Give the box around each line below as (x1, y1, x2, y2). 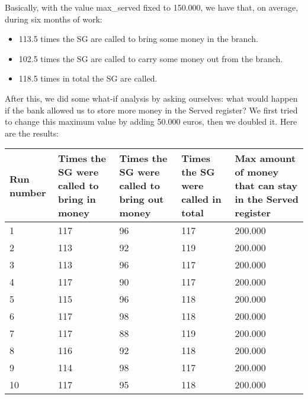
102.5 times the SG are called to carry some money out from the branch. (18, 52, 283, 64)
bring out (119, 192, 164, 206)
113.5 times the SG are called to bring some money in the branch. (18, 33, 258, 45)
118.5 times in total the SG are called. (18, 72, 158, 85)
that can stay (235, 179, 298, 193)
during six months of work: (5, 12, 102, 25)
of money (235, 165, 279, 179)
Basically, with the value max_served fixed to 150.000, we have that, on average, (5, 1, 299, 13)
